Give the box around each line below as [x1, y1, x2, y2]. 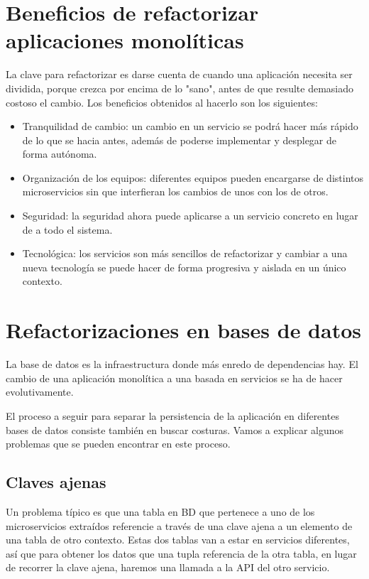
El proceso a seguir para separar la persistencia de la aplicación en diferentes [6, 408, 339, 423]
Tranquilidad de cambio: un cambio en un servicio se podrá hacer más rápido [22, 119, 358, 134]
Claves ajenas [6, 471, 106, 493]
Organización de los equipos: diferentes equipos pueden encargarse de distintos [22, 170, 363, 185]
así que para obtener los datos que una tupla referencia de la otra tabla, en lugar [6, 546, 357, 561]
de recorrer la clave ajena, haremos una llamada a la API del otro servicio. [6, 560, 330, 575]
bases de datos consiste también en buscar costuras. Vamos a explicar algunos [6, 422, 344, 437]
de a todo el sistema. [22, 222, 113, 237]
